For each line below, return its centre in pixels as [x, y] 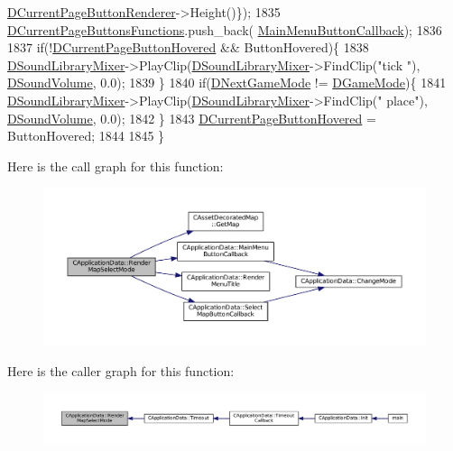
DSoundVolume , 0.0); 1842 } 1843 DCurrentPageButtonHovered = [192, 118]
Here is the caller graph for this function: [121, 371]
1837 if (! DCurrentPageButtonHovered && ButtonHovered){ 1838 [188, 47]
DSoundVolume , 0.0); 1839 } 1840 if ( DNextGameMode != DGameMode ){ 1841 [227, 83]
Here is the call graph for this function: [116, 166]
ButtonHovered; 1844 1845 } [86, 136]
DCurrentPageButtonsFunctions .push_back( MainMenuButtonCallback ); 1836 [225, 29]
